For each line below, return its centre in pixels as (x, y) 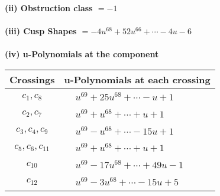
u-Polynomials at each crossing (137, 79)
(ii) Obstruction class (49, 8)
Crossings (32, 79)
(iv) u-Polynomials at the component (82, 54)
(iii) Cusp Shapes (41, 31)
